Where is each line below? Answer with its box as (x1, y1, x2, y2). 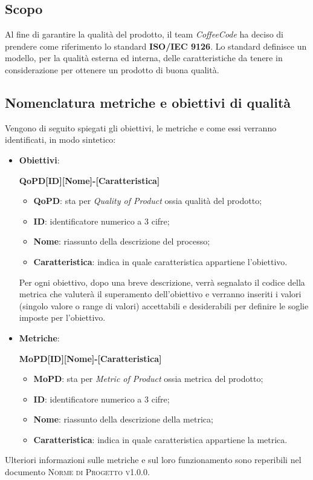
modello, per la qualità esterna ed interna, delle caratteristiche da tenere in (5, 51, 283, 64)
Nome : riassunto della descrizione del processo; (33, 235, 210, 248)
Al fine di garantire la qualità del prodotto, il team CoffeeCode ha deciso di (5, 28, 283, 41)
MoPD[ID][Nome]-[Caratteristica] (19, 352, 162, 364)
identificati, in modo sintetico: (5, 133, 116, 146)
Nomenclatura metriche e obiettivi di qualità (5, 93, 291, 111)
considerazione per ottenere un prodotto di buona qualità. (5, 63, 219, 76)
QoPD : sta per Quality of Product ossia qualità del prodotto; (33, 194, 262, 207)
